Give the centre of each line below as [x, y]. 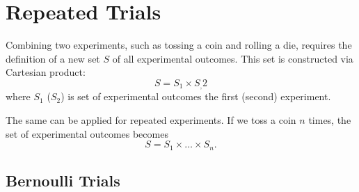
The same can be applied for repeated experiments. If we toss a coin [151, 119]
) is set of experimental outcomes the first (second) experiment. [196, 96]
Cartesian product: [46, 72]
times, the [330, 119]
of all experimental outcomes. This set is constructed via [233, 58]
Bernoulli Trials [63, 180]
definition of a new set [53, 58]
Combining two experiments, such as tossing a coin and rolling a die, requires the [179, 45]
